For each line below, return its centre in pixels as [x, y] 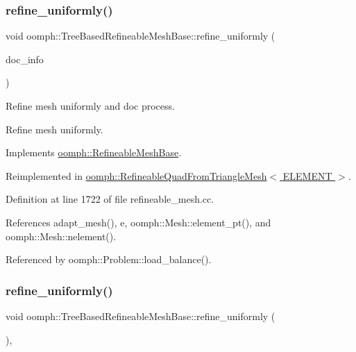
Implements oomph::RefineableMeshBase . [94, 152]
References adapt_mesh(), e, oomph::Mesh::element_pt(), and [138, 222]
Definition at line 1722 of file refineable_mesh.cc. [110, 199]
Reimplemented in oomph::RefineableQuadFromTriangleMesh [136, 175]
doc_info [25, 59]
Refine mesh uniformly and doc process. [90, 106]
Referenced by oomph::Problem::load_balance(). [109, 259]
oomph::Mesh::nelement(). [61, 236]
